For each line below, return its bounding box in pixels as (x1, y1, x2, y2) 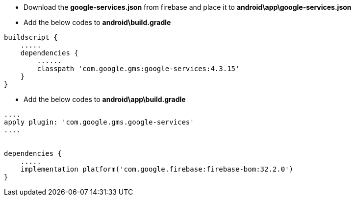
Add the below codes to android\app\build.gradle (24, 95, 186, 103)
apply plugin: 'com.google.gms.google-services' (4, 118, 194, 126)
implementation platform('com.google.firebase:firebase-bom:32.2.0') (20, 165, 294, 173)
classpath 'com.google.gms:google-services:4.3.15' (37, 65, 240, 73)
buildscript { (4, 33, 58, 41)
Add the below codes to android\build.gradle (24, 18, 171, 26)
